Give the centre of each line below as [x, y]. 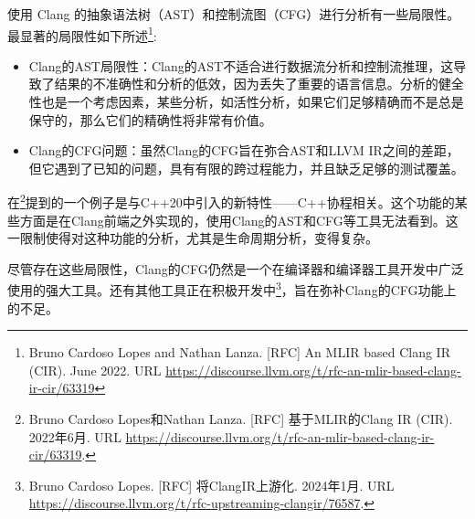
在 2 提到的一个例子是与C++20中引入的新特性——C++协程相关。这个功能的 [231, 201]
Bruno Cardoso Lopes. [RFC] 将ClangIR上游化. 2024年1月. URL [211, 485]
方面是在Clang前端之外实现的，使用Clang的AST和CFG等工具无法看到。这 [239, 220]
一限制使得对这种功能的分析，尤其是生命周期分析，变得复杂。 [193, 238]
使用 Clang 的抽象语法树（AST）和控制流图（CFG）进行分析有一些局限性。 [234, 14]
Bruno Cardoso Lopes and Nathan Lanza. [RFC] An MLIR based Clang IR [239, 352]
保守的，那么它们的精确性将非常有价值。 [150, 119]
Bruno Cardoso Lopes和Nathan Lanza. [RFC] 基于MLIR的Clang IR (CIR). [241, 419]
